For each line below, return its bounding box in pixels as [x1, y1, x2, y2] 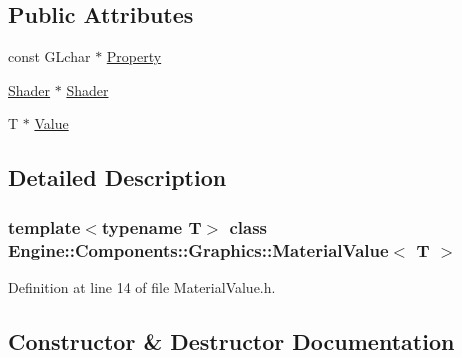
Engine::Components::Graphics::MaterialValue [8, 237, 389, 262]
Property [106, 46, 162, 67]
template [8, 214, 81, 239]
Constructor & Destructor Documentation [8, 325, 455, 356]
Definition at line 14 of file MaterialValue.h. [8, 276, 276, 297]
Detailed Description [8, 162, 227, 193]
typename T [101, 214, 202, 239]
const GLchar [8, 46, 91, 67]
